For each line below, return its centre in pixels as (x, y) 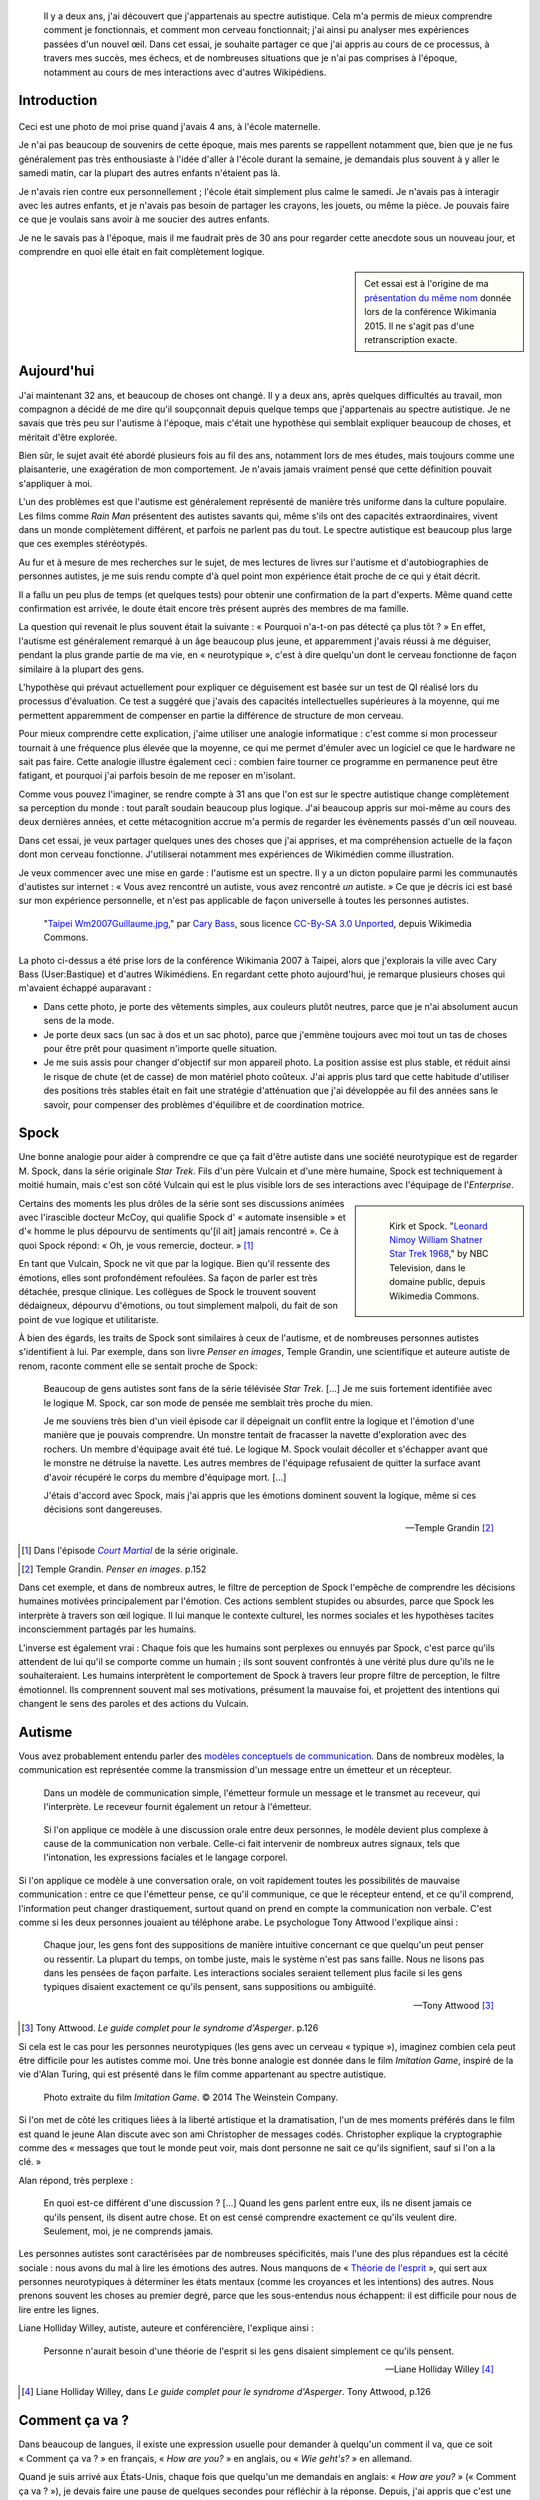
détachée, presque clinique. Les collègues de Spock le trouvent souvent (167, 1291)
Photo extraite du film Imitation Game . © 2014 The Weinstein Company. (191, 2097)
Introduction (58, 100)
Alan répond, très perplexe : (76, 2180)
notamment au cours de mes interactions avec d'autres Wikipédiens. (185, 72)
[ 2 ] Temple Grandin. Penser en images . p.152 (114, 1569)
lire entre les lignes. (59, 2309)
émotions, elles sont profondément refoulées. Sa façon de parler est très (168, 1277)
